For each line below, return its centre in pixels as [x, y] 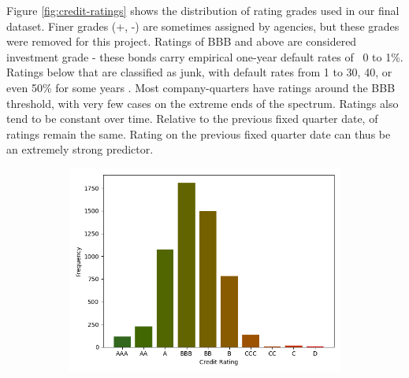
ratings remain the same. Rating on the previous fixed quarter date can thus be [199, 133]
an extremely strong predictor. [80, 149]
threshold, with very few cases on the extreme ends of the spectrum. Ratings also [203, 103]
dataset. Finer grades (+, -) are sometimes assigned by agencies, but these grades [203, 26]
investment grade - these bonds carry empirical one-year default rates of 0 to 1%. [205, 56]
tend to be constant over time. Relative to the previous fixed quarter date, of [192, 119]
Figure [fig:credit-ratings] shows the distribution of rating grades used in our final [203, 10]
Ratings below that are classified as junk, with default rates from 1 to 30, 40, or [199, 72]
